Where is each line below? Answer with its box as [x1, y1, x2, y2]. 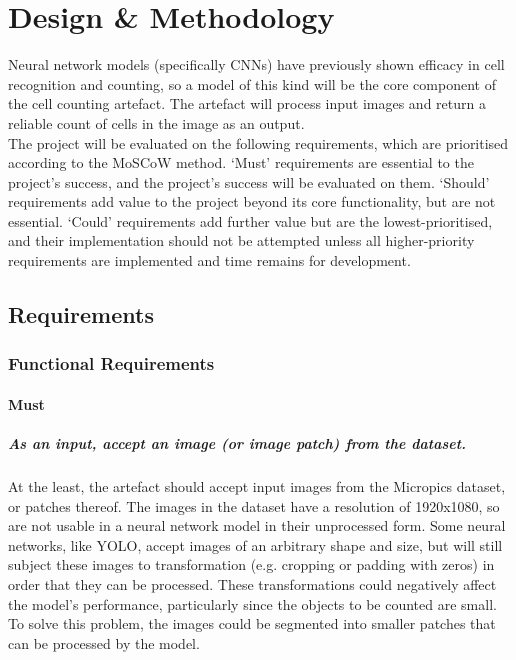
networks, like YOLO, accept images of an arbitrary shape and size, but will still [8, 534, 503, 555]
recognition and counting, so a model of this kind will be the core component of [8, 73, 496, 94]
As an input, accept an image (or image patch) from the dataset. [8, 433, 467, 454]
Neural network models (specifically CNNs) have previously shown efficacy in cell [8, 54, 505, 75]
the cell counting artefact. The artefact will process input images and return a [8, 93, 486, 114]
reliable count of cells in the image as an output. [8, 112, 305, 133]
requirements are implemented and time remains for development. [8, 250, 411, 271]
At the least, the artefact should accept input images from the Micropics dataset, [8, 476, 506, 497]
